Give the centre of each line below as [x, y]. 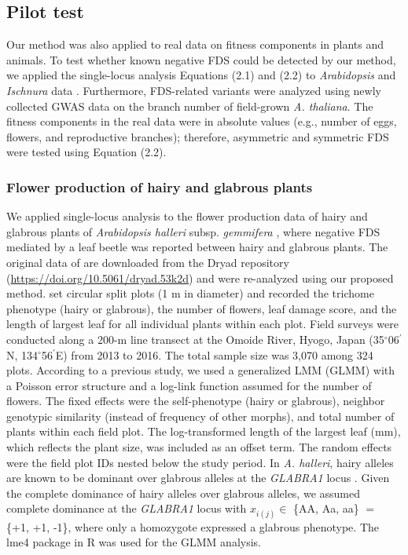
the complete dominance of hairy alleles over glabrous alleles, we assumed [184, 493]
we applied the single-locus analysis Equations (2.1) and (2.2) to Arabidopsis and [201, 75]
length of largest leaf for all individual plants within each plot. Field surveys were [202, 324]
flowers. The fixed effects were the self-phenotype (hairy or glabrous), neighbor [196, 401]
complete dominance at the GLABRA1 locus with [127, 508]
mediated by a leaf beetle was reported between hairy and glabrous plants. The [197, 247]
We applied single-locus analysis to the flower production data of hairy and [187, 216]
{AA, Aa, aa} [326, 508]
